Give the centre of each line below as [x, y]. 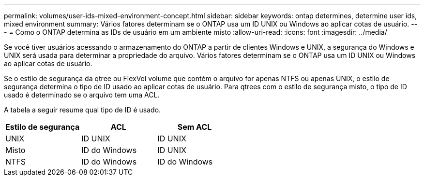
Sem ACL [195, 127]
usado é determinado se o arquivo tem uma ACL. [82, 95]
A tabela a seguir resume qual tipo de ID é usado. [83, 110]
